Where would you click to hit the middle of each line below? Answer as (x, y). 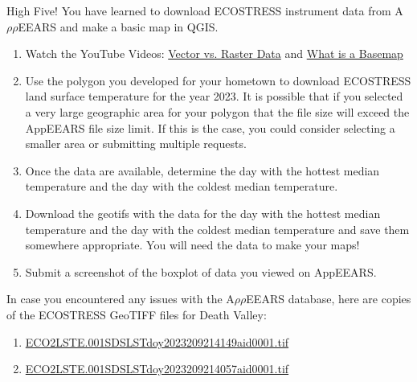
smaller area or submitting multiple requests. (136, 144)
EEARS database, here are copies (329, 299)
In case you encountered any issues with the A (121, 299)
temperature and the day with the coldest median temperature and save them (217, 229)
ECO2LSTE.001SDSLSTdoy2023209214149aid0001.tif (157, 341)
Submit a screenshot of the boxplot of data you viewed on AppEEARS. (201, 271)
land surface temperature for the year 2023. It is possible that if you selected (214, 96)
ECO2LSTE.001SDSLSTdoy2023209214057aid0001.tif (157, 369)
